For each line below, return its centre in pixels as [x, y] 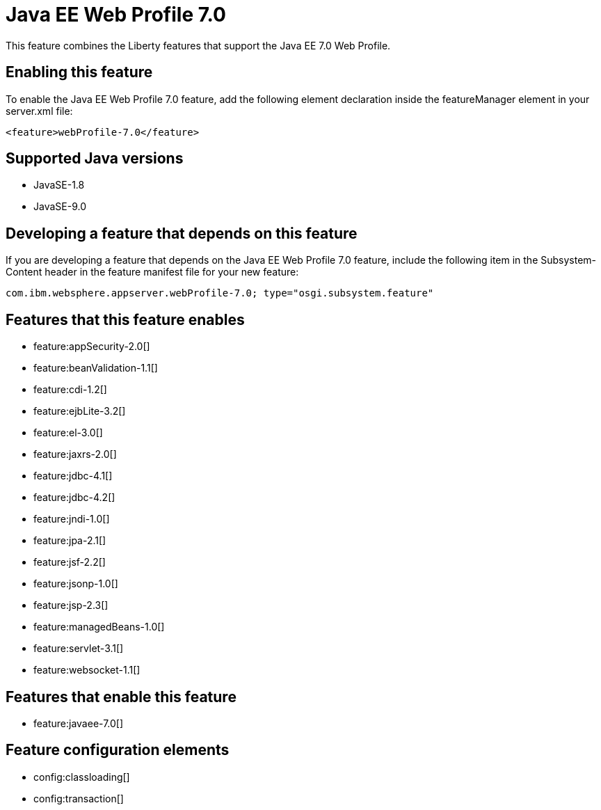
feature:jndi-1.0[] [72, 519]
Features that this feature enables [125, 319]
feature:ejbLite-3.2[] [80, 411]
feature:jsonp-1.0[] [76, 584]
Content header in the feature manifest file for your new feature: [152, 272]
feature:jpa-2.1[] [70, 541]
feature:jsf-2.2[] [70, 562]
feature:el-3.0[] [68, 433]
